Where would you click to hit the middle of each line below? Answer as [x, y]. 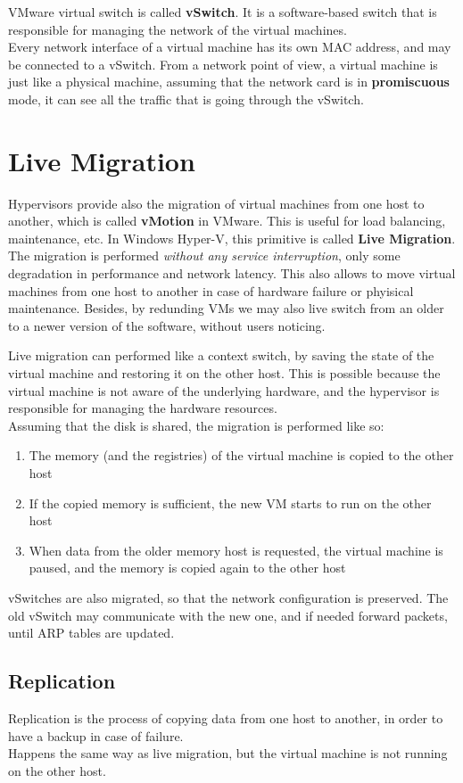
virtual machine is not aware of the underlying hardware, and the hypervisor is [224, 390]
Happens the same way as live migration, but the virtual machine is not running [228, 753]
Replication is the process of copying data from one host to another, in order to [226, 717]
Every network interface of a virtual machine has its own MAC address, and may [230, 47]
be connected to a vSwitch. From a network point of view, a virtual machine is [223, 64]
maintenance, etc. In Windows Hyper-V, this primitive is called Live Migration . [232, 238]
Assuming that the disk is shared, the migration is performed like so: [196, 425]
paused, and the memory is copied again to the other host [187, 568]
